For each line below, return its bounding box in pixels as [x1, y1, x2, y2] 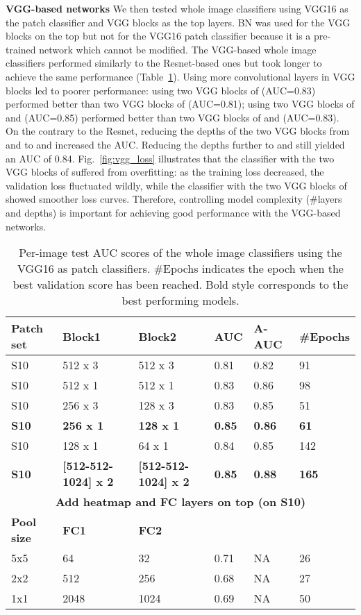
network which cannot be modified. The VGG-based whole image [39, 42, 317, 56]
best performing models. [121, 292, 240, 309]
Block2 [138, 328, 177, 344]
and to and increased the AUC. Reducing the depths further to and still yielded [6, 137, 345, 151]
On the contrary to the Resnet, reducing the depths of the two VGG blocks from [6, 124, 350, 138]
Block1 [62, 328, 101, 344]
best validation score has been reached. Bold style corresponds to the [12, 276, 349, 293]
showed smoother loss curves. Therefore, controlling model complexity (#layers [6, 192, 342, 206]
